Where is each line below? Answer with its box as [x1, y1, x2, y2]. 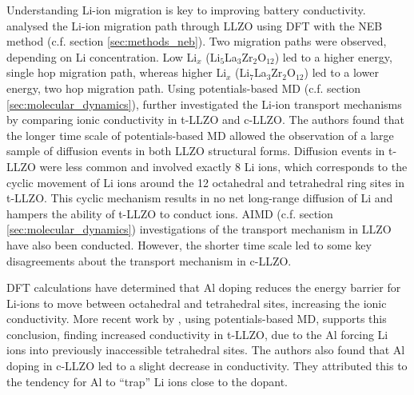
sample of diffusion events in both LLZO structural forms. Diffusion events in [6, 142, 385, 159]
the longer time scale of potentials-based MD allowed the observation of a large [6, 126, 394, 143]
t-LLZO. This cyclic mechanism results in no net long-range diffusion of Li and [6, 190, 393, 206]
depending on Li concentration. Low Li [6, 48, 197, 65]
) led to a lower [304, 64, 379, 81]
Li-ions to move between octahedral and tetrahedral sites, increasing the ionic [6, 294, 387, 311]
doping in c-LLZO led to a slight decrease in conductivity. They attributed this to [6, 357, 408, 374]
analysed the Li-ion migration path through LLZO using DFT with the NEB [6, 17, 383, 34]
